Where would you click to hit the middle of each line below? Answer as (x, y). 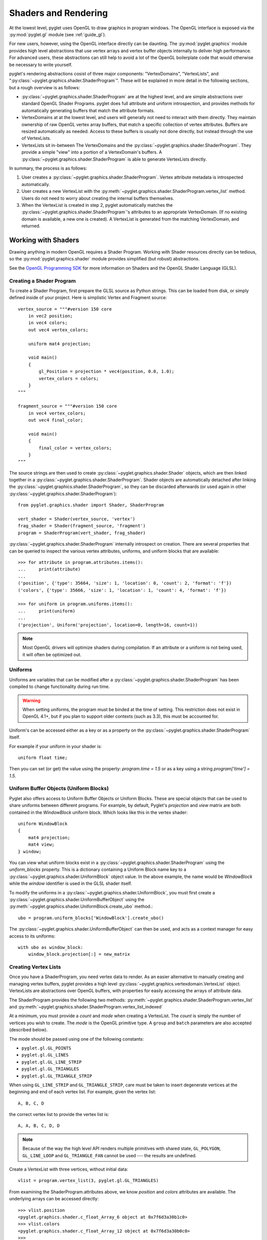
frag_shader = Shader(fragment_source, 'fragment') (82, 526)
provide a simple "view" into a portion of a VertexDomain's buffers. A (92, 152)
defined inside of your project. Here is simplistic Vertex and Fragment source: (88, 298)
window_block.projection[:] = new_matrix (79, 954)
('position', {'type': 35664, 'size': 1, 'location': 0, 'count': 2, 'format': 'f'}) (125, 583)
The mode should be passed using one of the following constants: (77, 1039)
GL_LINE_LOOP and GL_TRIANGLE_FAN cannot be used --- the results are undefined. (110, 1155)
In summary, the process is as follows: (48, 168)
